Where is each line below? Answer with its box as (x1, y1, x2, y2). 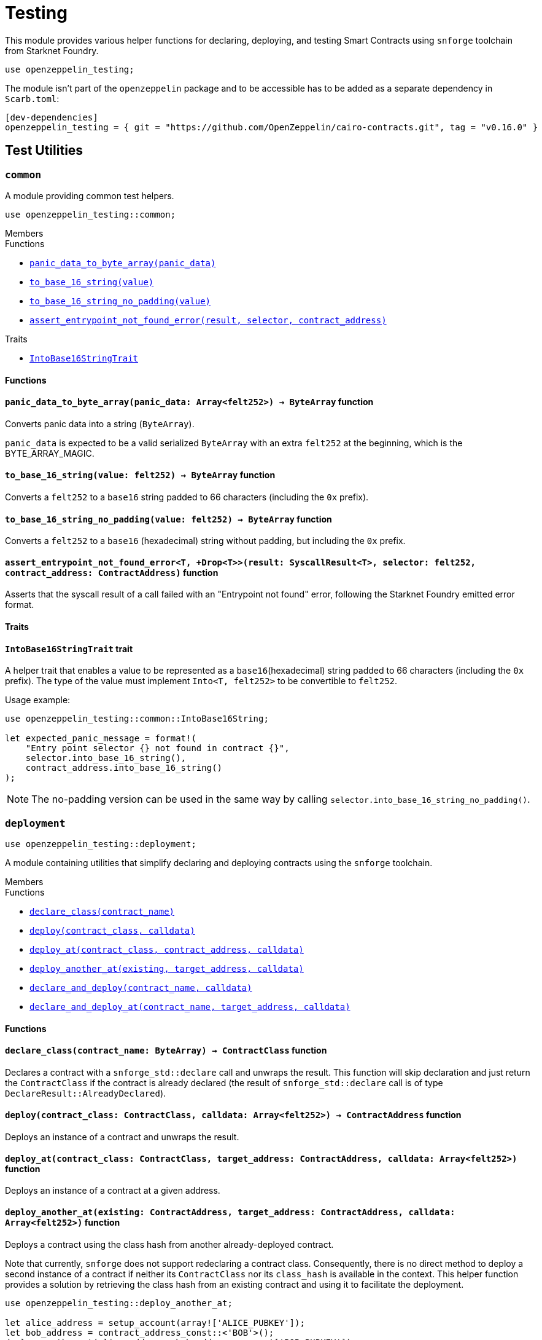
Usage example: (5, 695, 71, 706)
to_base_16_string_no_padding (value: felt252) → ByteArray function (5, 513, 332, 524)
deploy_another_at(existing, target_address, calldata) (29, 964, 304, 974)
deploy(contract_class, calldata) (29, 926, 195, 936)
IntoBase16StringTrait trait (5, 643, 133, 654)
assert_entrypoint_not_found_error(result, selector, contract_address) (29, 315, 387, 325)
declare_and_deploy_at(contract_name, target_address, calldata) (29, 1002, 350, 1012)
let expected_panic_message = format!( (5, 733, 196, 744)
